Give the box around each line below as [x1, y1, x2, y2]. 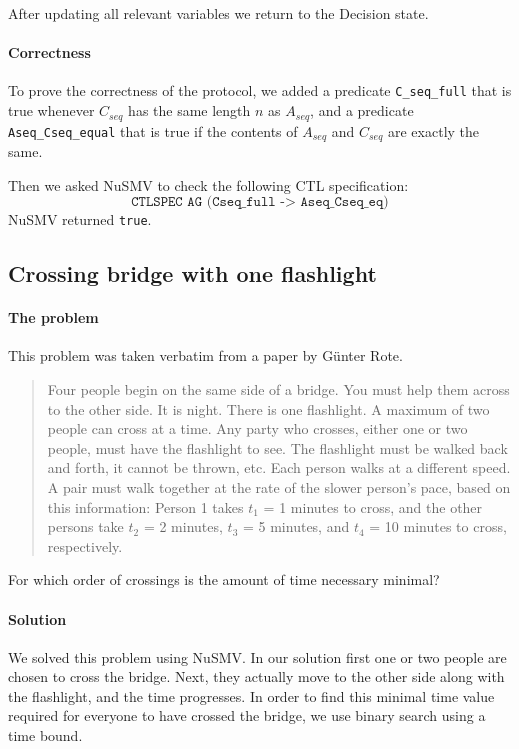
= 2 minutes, [143, 516, 223, 537]
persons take [47, 516, 124, 537]
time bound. [8, 725, 83, 746]
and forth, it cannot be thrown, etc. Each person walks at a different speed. [47, 457, 511, 478]
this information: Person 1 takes [47, 496, 244, 517]
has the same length [128, 100, 251, 121]
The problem [8, 307, 99, 328]
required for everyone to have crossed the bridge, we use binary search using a [8, 705, 486, 726]
